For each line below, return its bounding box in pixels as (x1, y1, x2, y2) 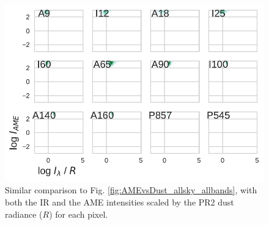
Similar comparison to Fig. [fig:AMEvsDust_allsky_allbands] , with (5, 184, 257, 196)
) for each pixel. (49, 207, 108, 220)
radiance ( (5, 207, 43, 220)
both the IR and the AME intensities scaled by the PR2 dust (5, 195, 234, 208)
